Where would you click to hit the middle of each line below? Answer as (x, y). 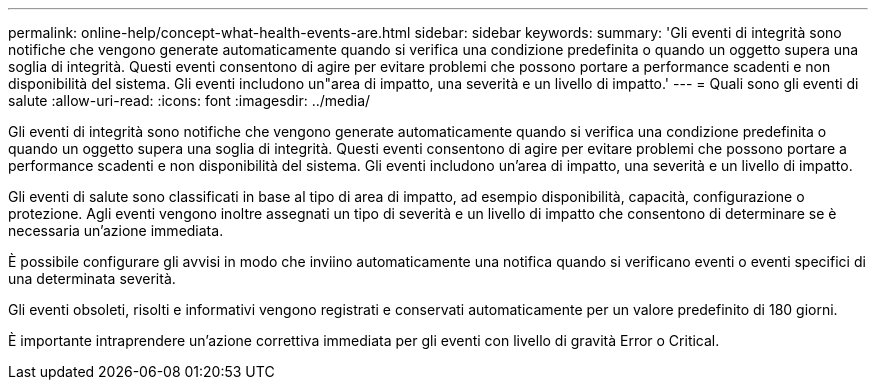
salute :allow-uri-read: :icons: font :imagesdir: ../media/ (189, 100)
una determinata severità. (92, 278)
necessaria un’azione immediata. (116, 230)
